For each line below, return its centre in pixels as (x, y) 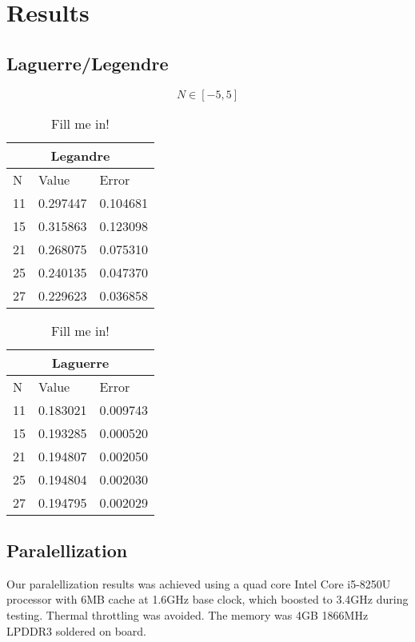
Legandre (80, 155)
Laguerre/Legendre (88, 63)
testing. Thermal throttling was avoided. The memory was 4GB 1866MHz (188, 614)
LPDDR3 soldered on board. (76, 630)
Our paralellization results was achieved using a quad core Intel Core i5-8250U (199, 583)
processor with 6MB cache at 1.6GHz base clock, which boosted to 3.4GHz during (207, 599)
